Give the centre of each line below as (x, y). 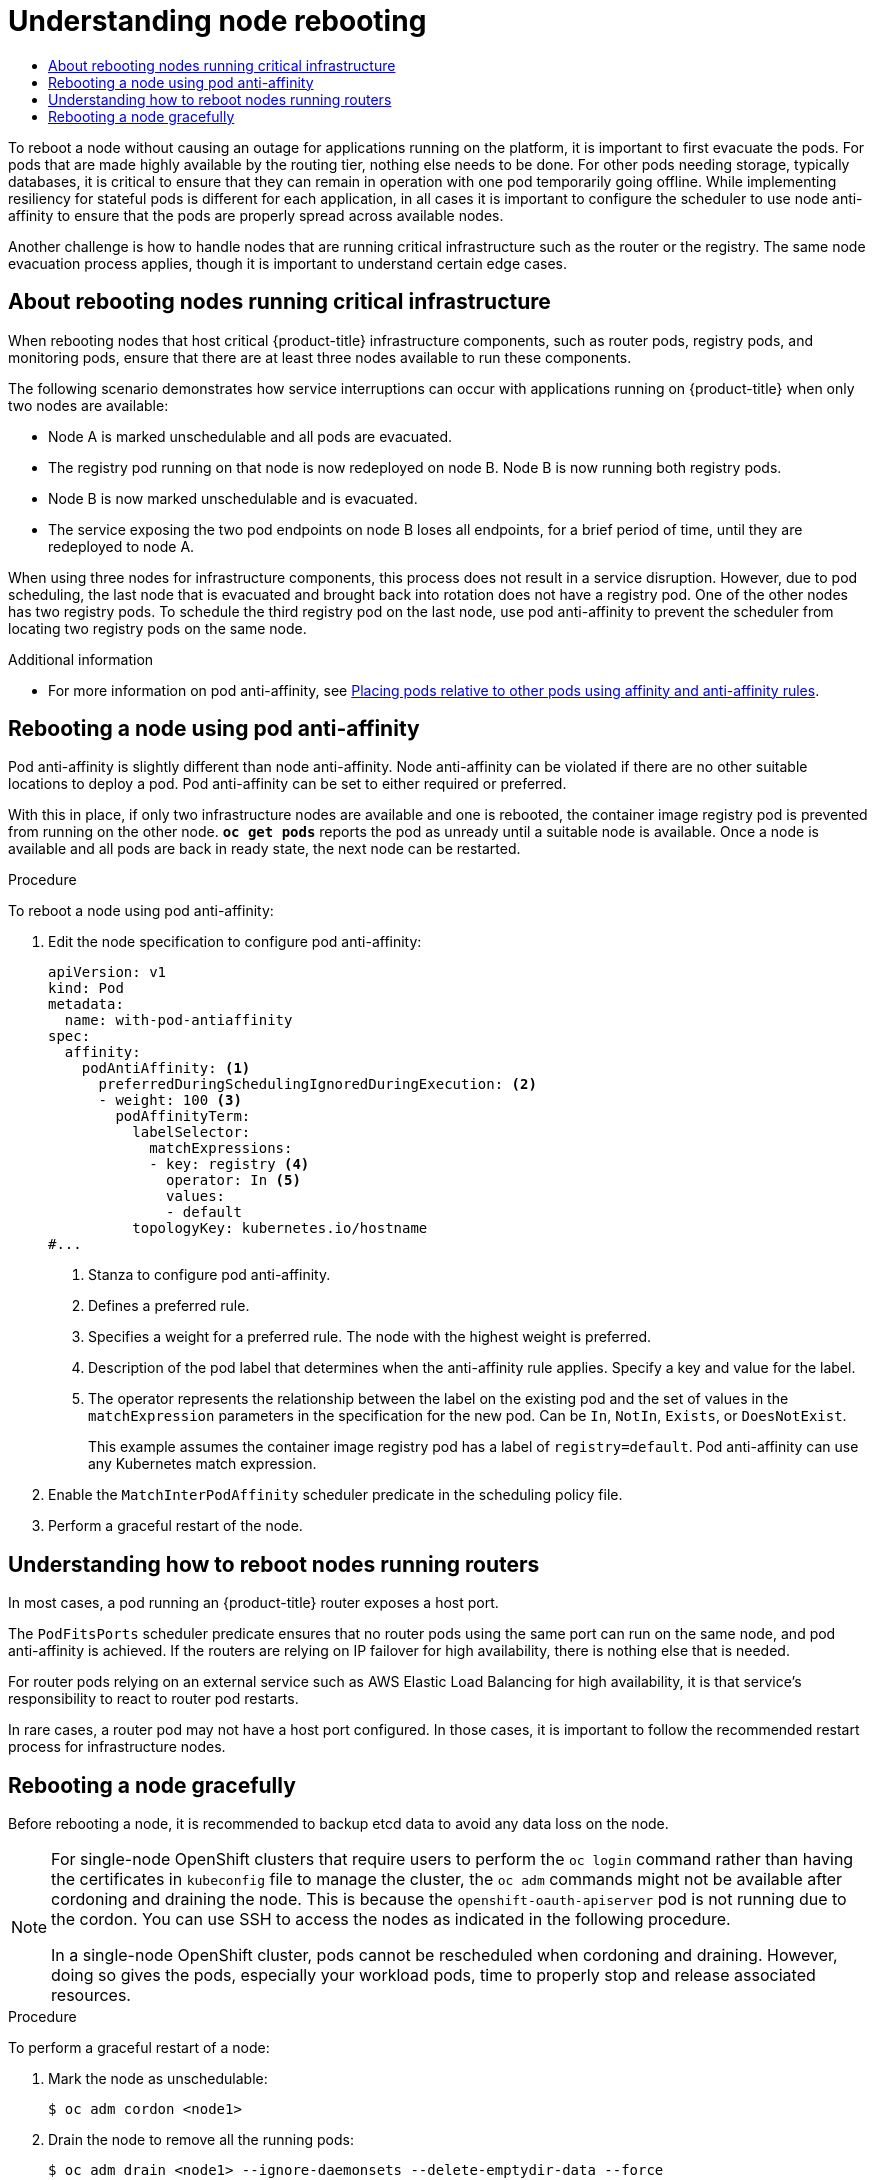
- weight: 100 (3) (170, 1100)
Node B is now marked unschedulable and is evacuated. (233, 498)
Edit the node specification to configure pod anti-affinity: (235, 942)
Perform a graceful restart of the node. (175, 1526)
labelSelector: (191, 1132)
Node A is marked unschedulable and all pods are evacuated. (250, 436)
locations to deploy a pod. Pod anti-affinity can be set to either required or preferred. (287, 784)
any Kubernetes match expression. (202, 1464)
